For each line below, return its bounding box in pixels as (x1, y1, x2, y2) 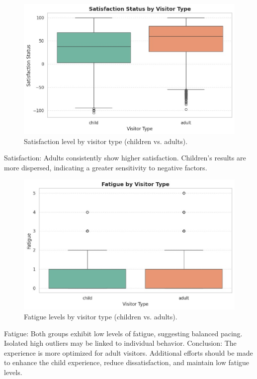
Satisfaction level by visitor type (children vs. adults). (24, 136, 188, 146)
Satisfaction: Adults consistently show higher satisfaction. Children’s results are (4, 152, 246, 163)
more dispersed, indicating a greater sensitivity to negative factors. (4, 162, 207, 172)
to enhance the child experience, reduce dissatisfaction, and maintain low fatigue (4, 357, 250, 368)
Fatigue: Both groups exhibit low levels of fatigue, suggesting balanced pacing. (4, 328, 243, 338)
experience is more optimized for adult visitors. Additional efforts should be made (4, 347, 253, 358)
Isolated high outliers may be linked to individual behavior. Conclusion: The (4, 338, 237, 348)
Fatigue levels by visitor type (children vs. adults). (24, 311, 177, 322)
